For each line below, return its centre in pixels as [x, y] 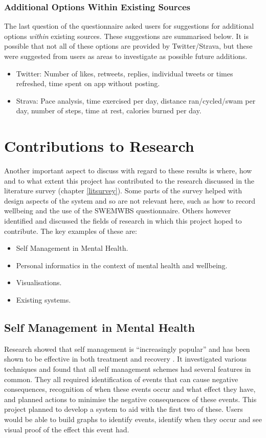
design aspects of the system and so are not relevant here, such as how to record [130, 200]
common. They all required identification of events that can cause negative [121, 379]
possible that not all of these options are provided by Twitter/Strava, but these [128, 46]
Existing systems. [43, 300]
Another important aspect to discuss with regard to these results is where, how [128, 171]
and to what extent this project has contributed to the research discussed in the [129, 180]
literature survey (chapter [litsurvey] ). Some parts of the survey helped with [123, 191]
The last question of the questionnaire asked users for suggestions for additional [129, 26]
